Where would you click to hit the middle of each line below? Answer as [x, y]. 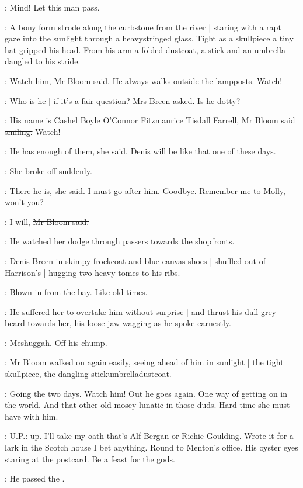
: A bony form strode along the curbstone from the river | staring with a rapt [143, 27]
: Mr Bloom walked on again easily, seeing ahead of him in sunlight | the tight [144, 362]
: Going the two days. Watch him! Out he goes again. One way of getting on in [146, 393]
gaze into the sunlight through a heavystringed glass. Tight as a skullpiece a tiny [149, 38]
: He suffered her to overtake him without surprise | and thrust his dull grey [140, 311]
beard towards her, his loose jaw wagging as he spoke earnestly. [118, 323]
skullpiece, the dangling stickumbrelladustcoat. [88, 374]
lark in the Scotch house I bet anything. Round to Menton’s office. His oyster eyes [151, 447]
